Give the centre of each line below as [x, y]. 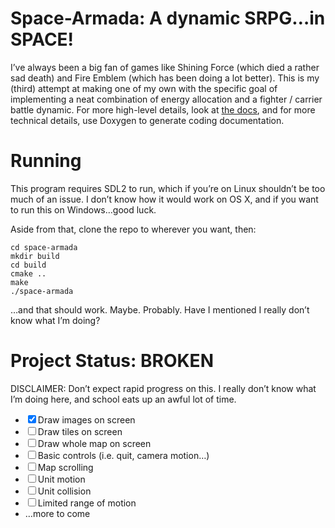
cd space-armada [44, 247]
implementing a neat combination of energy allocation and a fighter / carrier [166, 99]
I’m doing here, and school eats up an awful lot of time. [123, 399]
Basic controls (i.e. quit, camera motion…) [123, 455]
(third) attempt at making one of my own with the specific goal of [144, 88]
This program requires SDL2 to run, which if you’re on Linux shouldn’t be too [168, 188]
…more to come [57, 513]
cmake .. [28, 273]
